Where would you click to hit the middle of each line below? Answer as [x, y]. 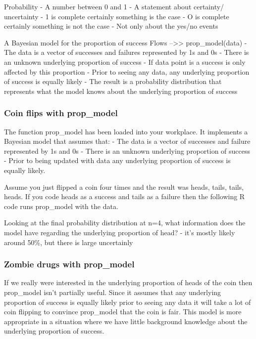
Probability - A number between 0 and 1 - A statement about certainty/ [114, 6]
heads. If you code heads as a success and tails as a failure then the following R [125, 196]
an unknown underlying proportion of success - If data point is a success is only [125, 62]
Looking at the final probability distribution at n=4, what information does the [125, 223]
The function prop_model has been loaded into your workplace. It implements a [126, 131]
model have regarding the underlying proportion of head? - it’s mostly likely [120, 232]
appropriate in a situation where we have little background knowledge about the [126, 321]
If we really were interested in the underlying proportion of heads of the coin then [128, 282]
